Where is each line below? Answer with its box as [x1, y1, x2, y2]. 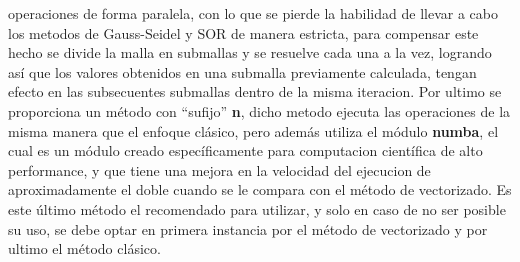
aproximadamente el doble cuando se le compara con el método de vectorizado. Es [8, 179, 512, 200]
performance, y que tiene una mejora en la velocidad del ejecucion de [8, 159, 431, 180]
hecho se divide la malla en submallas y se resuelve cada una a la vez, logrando [8, 42, 492, 63]
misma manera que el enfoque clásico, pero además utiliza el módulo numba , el [8, 120, 499, 141]
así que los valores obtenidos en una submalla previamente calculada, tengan [8, 61, 477, 82]
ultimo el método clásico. [8, 238, 161, 259]
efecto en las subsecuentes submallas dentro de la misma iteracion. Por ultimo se [8, 81, 502, 102]
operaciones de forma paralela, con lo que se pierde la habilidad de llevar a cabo [8, 3, 498, 23]
